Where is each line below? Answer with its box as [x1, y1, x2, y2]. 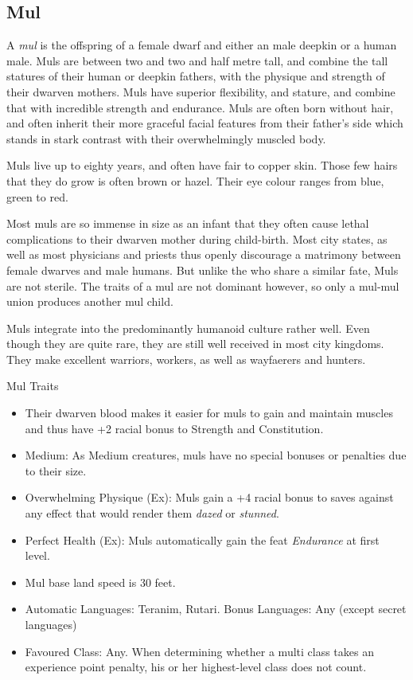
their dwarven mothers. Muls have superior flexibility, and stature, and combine [6, 83, 395, 100]
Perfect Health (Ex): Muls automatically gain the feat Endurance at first [25, 531, 380, 548]
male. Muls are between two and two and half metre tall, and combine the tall [6, 52, 388, 68]
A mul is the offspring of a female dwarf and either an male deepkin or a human [6, 37, 397, 53]
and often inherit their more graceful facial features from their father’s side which [6, 115, 403, 131]
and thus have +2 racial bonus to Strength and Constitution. [25, 420, 324, 436]
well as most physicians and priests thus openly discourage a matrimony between [6, 246, 401, 263]
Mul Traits [6, 377, 59, 394]
